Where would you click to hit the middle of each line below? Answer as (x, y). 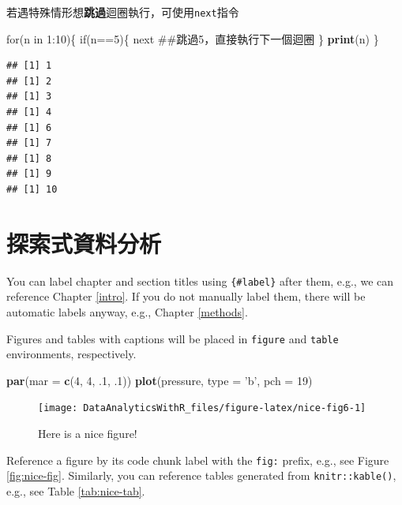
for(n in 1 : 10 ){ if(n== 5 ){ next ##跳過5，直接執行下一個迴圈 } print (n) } (193, 38)
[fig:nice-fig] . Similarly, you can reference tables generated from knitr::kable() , (201, 475)
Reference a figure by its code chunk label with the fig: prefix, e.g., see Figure (198, 460)
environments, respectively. (71, 354)
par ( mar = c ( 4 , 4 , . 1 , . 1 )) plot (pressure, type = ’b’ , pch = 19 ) (160, 380)
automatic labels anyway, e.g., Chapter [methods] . (127, 311)
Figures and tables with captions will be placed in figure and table (173, 338)
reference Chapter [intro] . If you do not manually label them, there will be (186, 296)
